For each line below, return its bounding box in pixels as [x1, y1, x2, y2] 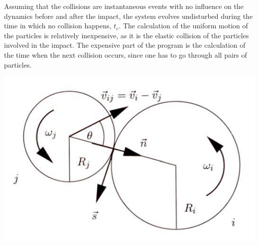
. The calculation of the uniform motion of [119, 20, 248, 31]
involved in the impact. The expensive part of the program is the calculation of [4, 40, 246, 50]
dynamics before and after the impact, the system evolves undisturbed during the [4, 10, 253, 21]
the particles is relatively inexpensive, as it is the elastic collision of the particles [4, 30, 249, 40]
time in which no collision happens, [4, 20, 112, 31]
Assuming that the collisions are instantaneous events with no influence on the [4, 1, 244, 11]
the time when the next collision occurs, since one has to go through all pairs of [4, 49, 247, 60]
